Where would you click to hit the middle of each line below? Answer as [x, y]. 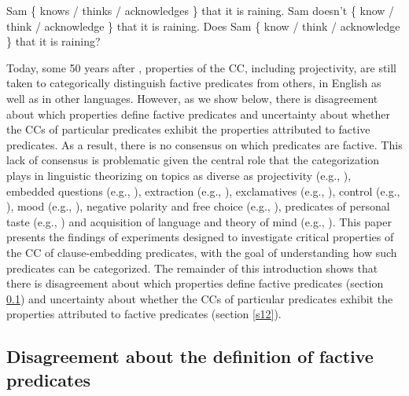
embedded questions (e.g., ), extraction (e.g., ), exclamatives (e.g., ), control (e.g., [203, 191]
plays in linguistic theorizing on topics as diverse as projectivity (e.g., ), [179, 175]
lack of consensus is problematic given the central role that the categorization [193, 160]
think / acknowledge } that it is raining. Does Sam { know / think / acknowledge [203, 26]
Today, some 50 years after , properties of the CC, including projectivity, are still [202, 67]
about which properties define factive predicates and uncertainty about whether [199, 114]
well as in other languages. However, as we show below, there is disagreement [192, 98]
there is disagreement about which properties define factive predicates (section [195, 283]
